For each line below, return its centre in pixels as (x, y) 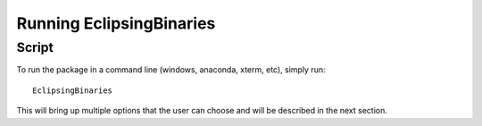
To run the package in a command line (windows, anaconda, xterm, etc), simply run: (171, 70)
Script (35, 47)
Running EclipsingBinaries (116, 23)
